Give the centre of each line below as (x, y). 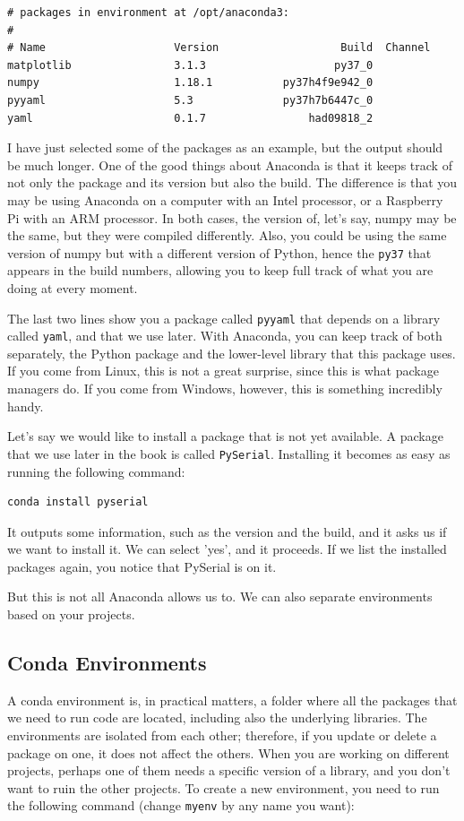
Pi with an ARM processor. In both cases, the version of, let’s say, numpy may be (232, 217)
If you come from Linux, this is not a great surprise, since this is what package (223, 371)
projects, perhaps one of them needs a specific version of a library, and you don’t (229, 770)
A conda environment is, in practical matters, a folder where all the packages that (232, 700)
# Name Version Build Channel (219, 48)
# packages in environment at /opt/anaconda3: (148, 13)
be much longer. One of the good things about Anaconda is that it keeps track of (230, 164)
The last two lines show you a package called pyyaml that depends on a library (224, 318)
